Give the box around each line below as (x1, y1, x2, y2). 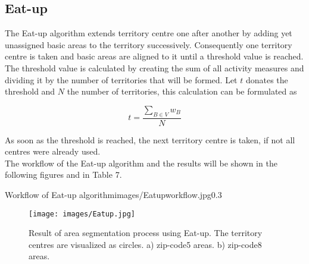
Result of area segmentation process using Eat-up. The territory (29, 227, 263, 239)
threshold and (5, 85, 55, 98)
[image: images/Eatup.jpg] (29, 209, 135, 218)
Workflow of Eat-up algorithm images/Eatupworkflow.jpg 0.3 (5, 188, 222, 200)
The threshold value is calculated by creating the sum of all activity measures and (5, 61, 304, 74)
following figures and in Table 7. (5, 168, 122, 181)
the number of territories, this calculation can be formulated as (67, 85, 297, 98)
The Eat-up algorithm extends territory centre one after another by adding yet (5, 27, 292, 39)
